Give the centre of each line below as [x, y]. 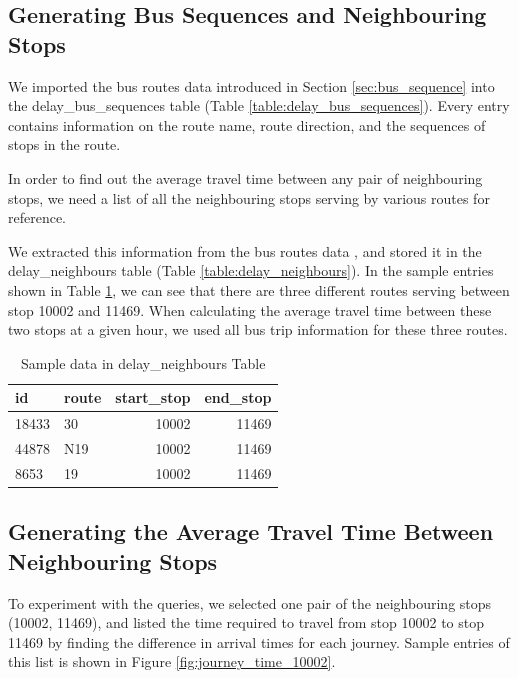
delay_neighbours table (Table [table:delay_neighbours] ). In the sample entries [251, 270]
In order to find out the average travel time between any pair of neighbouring [245, 177]
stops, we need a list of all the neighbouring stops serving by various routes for [249, 197]
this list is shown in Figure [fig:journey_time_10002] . [172, 661]
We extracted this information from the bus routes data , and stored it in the [245, 250]
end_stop [238, 397]
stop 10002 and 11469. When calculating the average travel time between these [250, 309]
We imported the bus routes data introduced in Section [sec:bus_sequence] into [251, 85]
